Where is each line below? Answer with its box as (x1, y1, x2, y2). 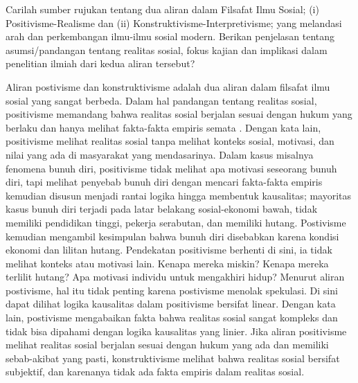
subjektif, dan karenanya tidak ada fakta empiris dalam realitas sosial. (6, 364, 305, 379)
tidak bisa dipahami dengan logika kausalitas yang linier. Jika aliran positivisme (6, 323, 347, 338)
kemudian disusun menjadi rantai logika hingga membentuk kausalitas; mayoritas (6, 188, 352, 202)
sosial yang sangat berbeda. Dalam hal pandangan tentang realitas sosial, (6, 93, 317, 107)
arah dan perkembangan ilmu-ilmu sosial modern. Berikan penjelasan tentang (6, 29, 335, 44)
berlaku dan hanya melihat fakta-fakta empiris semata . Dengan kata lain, (6, 120, 321, 134)
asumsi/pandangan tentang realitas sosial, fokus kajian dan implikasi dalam (6, 42, 328, 57)
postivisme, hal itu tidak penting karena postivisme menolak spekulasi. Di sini (6, 283, 338, 297)
